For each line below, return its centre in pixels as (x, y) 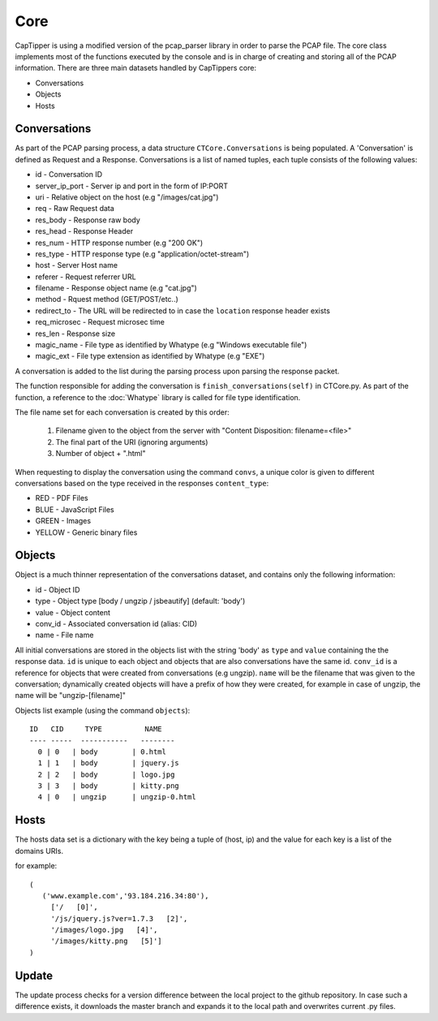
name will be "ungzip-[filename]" (70, 696)
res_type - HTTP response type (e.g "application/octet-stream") (142, 254)
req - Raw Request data (75, 209)
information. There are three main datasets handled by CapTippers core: (136, 68)
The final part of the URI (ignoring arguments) (132, 442)
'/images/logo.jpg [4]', (104, 930)
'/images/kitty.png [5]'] (106, 941)
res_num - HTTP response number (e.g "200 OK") (119, 243)
